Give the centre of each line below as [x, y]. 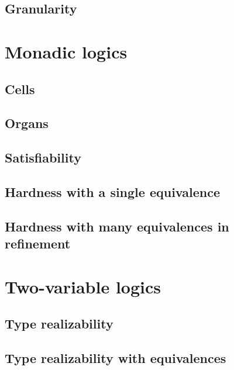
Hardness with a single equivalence [112, 191]
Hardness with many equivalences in [117, 226]
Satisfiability [43, 158]
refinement [38, 243]
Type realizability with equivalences [116, 358]
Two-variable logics [83, 286]
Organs [27, 123]
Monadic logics [66, 51]
